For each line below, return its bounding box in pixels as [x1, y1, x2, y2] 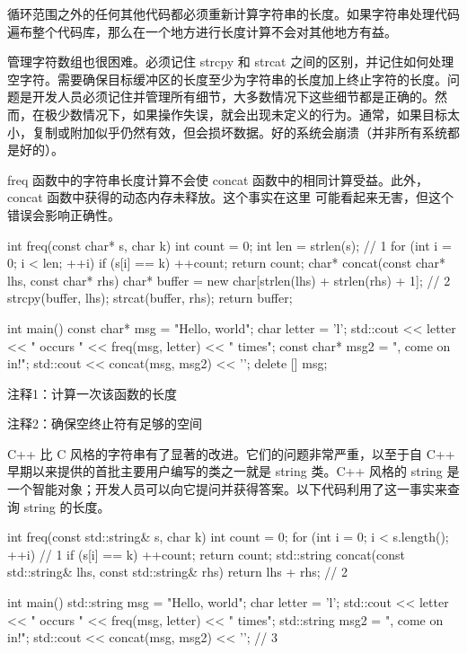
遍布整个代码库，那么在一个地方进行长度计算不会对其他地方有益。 [7, 22, 397, 40]
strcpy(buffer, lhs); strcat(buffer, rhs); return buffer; [7, 288, 293, 307]
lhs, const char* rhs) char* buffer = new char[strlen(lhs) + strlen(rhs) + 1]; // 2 [7, 270, 451, 289]
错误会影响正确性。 [7, 205, 120, 224]
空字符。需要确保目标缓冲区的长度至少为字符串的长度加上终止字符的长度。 [7, 69, 447, 88]
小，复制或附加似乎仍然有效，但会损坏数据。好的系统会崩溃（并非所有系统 [7, 122, 447, 141]
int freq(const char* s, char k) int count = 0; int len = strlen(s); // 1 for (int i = [7, 235, 452, 254]
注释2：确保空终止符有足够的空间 [7, 414, 202, 433]
